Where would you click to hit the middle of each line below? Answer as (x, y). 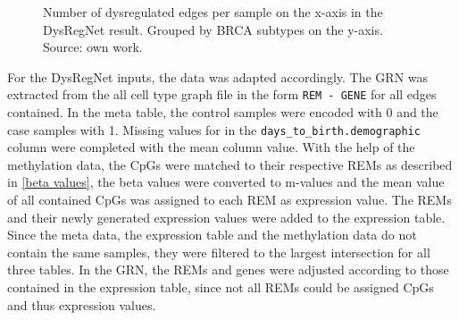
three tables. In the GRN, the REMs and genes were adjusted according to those (228, 269)
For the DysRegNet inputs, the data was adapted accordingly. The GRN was (218, 76)
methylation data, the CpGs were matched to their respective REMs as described (230, 164)
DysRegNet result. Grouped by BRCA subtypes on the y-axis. (213, 29)
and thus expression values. (82, 304)
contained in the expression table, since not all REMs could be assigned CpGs (221, 287)
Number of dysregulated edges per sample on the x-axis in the (213, 12)
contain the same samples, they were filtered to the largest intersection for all (219, 252)
